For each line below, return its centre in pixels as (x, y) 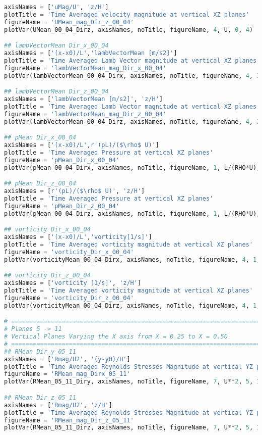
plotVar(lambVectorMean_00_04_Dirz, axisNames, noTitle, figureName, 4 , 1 (132, 122)
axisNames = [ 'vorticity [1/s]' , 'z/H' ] (73, 283)
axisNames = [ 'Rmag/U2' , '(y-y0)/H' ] (67, 359)
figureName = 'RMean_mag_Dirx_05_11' (67, 374)
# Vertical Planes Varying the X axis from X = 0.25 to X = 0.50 (116, 337)
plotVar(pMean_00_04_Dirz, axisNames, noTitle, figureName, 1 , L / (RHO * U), (132, 213)
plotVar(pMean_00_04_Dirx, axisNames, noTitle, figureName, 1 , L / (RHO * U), (132, 167)
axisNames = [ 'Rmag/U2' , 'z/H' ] (58, 405)
